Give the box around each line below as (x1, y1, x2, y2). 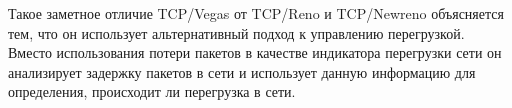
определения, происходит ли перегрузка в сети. (8, 81, 296, 102)
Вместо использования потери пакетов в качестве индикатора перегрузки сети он (8, 42, 502, 63)
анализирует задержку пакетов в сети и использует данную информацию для (8, 61, 476, 82)
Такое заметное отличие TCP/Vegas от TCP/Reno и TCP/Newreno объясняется (8, 3, 504, 23)
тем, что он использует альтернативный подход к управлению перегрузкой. (8, 22, 465, 43)
